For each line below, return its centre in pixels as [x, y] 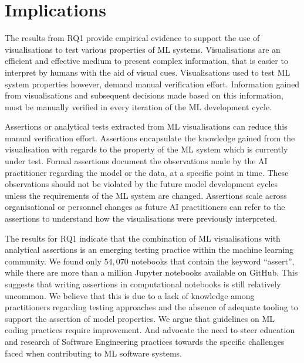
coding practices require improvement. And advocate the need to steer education [150, 330]
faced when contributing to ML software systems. [93, 353]
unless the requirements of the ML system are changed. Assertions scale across [146, 195]
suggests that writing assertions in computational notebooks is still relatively [143, 284]
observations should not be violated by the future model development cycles [141, 184]
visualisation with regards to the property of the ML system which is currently [146, 149]
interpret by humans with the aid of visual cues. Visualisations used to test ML [148, 72]
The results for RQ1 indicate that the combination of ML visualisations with [143, 238]
